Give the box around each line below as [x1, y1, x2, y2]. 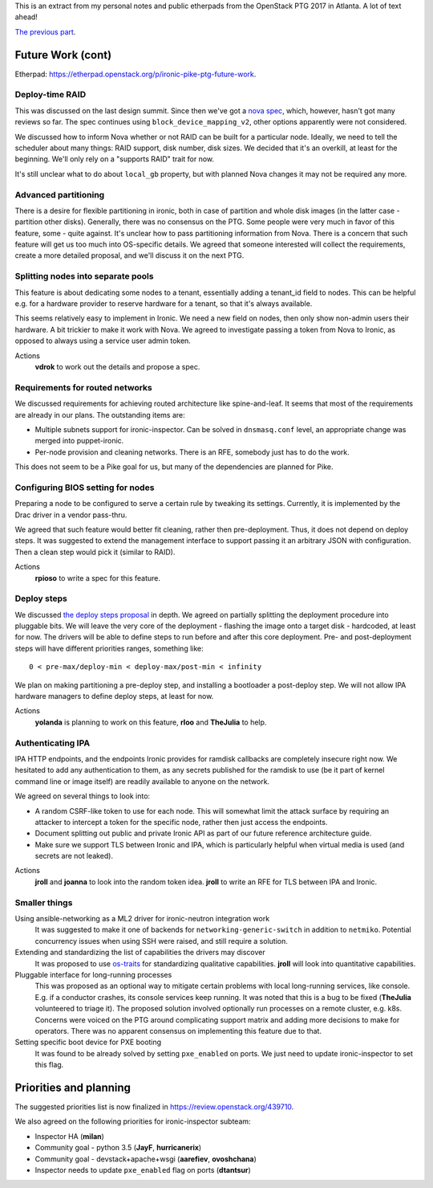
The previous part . [14, 27, 76, 36]
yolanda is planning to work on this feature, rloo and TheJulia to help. [34, 717, 267, 727]
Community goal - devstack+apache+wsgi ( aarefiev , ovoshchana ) [34, 1153, 257, 1164]
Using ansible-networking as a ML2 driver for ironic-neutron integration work [14, 914, 270, 923]
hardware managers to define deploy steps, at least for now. [14, 692, 214, 701]
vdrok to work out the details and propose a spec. [34, 361, 200, 371]
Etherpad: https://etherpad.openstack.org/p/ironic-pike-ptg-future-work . [14, 69, 257, 79]
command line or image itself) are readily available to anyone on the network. [14, 776, 270, 786]
